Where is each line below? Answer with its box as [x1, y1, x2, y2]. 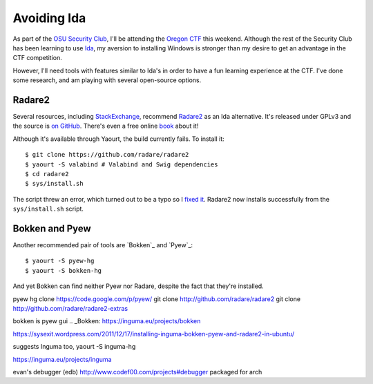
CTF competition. [12, 54, 62, 62]
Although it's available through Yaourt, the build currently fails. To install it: [12, 135, 224, 143]
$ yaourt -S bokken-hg [25, 267, 102, 274]
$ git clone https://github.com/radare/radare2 [25, 151, 189, 159]
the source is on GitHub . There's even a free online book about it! [12, 122, 199, 131]
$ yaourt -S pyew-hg [25, 257, 95, 265]
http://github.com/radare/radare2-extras [12, 305, 128, 312]
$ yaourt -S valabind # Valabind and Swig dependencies [25, 160, 218, 169]
